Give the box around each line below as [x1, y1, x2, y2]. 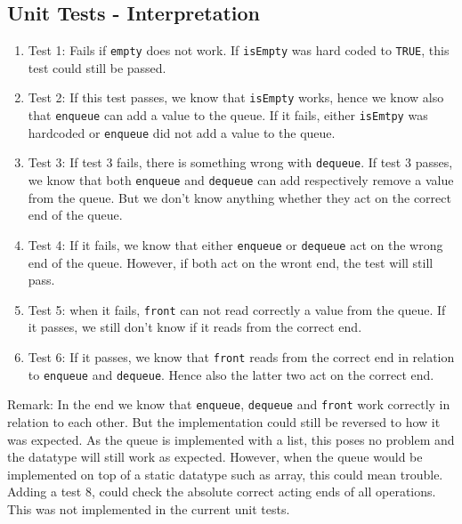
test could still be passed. [28, 58, 166, 77]
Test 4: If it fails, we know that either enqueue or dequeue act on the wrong [28, 235, 443, 254]
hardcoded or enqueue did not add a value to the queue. [28, 123, 336, 141]
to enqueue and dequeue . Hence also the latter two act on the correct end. [28, 365, 434, 383]
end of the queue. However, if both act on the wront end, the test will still [28, 253, 434, 271]
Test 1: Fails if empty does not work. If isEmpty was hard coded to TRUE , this [28, 41, 450, 60]
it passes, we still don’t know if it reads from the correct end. [28, 318, 362, 336]
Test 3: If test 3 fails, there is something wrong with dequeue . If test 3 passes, [28, 153, 453, 172]
